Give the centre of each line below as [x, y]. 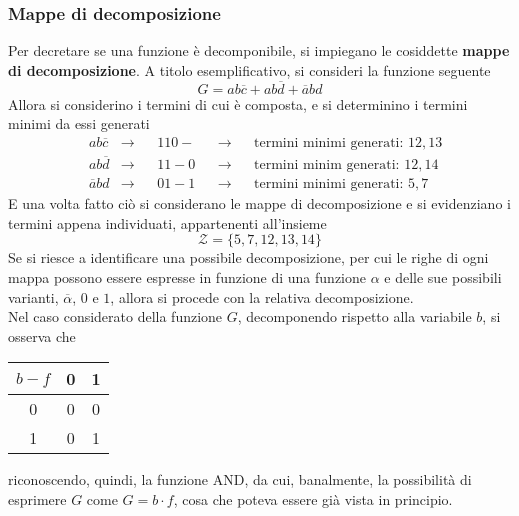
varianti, [33, 296]
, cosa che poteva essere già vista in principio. [313, 498]
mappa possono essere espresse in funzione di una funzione [187, 276]
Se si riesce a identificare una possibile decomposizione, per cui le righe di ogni [248, 257]
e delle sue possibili [443, 276]
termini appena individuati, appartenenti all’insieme [167, 222]
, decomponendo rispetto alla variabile [354, 316]
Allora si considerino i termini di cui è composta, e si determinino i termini [238, 103]
